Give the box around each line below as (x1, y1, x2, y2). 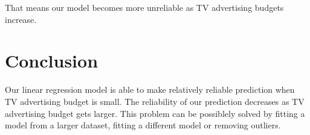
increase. (5, 13, 37, 25)
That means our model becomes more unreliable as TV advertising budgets (5, 1, 284, 13)
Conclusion (5, 48, 98, 73)
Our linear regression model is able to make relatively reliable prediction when (5, 83, 295, 96)
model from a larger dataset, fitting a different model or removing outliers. (5, 119, 281, 131)
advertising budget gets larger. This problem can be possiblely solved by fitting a (5, 107, 305, 119)
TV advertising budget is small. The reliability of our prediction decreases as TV (5, 95, 305, 107)
